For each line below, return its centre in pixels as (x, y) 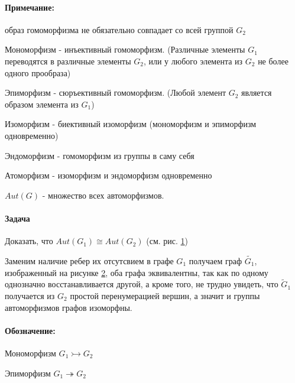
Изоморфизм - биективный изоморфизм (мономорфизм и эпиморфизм (131, 124)
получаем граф (215, 260)
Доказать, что (29, 241)
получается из (30, 295)
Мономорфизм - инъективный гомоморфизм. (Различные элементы (125, 49)
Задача (17, 218)
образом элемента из (42, 104)
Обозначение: (30, 330)
